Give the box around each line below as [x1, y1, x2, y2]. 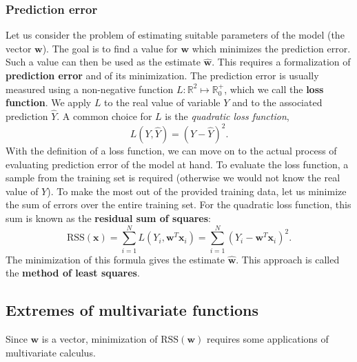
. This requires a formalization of [212, 54, 351, 69]
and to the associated [232, 95, 323, 110]
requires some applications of [206, 332, 329, 346]
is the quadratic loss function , [165, 109, 289, 123]
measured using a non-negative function [6, 81, 174, 96]
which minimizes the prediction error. [192, 41, 351, 55]
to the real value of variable [104, 95, 221, 110]
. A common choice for [57, 109, 152, 123]
